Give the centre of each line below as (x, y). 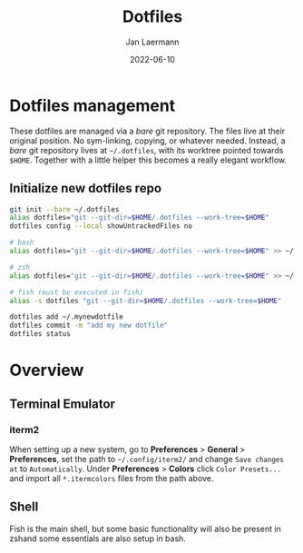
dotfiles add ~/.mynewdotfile (67, 317)
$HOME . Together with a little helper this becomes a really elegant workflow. (148, 160)
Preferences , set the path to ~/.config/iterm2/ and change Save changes (147, 459)
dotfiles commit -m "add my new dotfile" (89, 326)
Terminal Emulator (63, 404)
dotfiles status (40, 334)
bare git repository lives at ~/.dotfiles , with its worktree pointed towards (147, 150)
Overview (47, 370)
